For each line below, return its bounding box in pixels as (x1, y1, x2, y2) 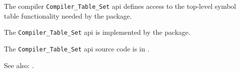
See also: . (4, 60, 34, 70)
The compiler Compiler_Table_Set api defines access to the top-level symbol (4, 1, 236, 11)
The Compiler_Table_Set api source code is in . (4, 43, 150, 53)
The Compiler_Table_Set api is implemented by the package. (4, 27, 191, 37)
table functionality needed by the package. (4, 10, 132, 21)
